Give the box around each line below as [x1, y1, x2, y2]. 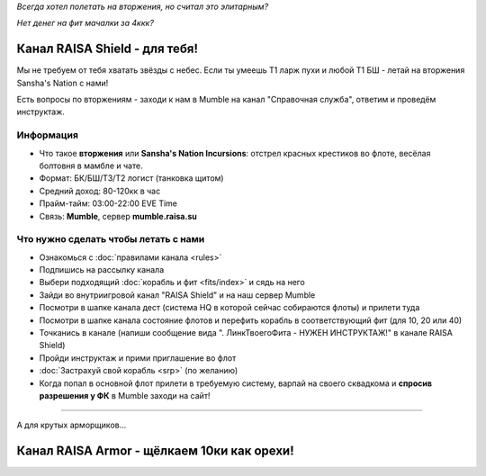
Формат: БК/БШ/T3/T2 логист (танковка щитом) [39, 173, 224, 184]
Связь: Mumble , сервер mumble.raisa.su [39, 211, 197, 221]
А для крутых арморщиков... [16, 419, 127, 431]
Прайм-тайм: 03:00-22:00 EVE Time [39, 198, 178, 209]
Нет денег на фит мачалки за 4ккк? [16, 18, 155, 29]
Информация [16, 129, 78, 141]
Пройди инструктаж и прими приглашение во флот [39, 352, 237, 364]
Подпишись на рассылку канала [39, 265, 165, 275]
